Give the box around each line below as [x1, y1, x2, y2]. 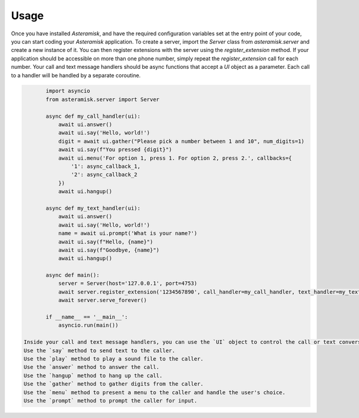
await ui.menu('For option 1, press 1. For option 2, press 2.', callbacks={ [58, 154, 293, 161]
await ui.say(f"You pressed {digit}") [58, 147, 172, 153]
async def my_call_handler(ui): [45, 112, 141, 120]
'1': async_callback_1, [71, 163, 141, 170]
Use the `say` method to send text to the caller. [23, 347, 176, 354]
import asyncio [45, 87, 90, 94]
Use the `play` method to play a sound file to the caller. [23, 355, 204, 362]
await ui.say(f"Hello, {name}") [58, 238, 154, 245]
